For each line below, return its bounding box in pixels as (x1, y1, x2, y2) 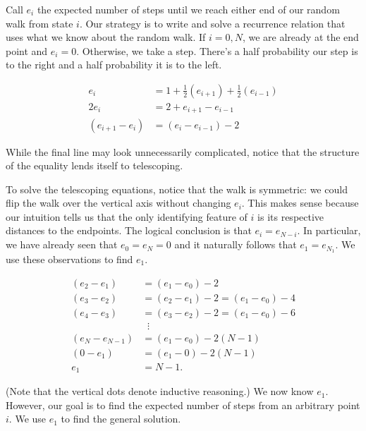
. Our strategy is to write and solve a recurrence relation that (79, 16, 346, 30)
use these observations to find (6, 251, 133, 266)
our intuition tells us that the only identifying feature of (6, 209, 248, 224)
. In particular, (297, 223, 361, 238)
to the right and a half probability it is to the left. (6, 57, 222, 72)
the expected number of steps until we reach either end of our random (37, 2, 340, 16)
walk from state (6, 16, 73, 30)
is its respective (257, 209, 324, 224)
